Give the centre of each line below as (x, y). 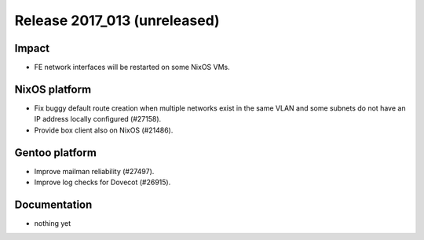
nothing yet (53, 223)
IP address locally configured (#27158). (98, 119)
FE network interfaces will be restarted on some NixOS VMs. (132, 67)
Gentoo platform (56, 153)
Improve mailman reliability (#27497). (94, 171)
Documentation (53, 204)
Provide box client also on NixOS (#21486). (104, 130)
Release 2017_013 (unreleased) (117, 20)
